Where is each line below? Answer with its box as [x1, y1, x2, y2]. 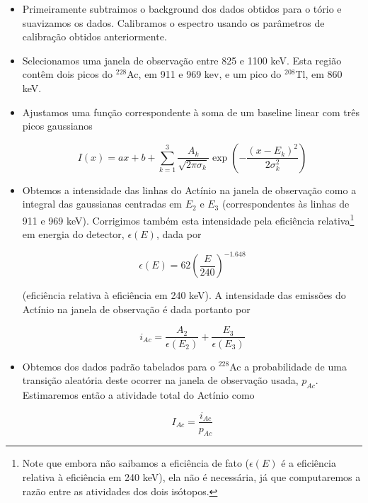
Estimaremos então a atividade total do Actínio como [22, 387, 255, 402]
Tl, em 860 [295, 67, 343, 81]
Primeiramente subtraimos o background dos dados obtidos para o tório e [22, 1, 342, 16]
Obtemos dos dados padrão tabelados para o [22, 358, 216, 373]
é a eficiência [281, 456, 336, 470]
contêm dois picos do [22, 67, 113, 81]
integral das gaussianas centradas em [22, 196, 183, 211]
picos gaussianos [22, 118, 93, 133]
